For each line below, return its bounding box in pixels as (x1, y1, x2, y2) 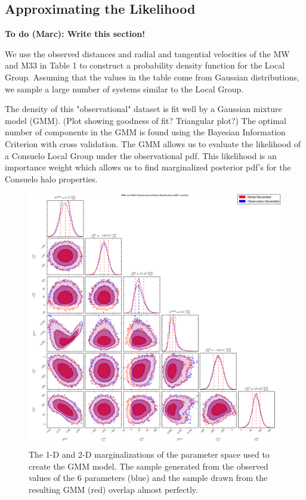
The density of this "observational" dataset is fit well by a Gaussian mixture (5, 103, 282, 115)
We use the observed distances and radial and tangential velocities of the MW (5, 47, 290, 60)
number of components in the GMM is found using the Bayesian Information (5, 126, 286, 138)
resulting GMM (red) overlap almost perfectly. (29, 483, 198, 495)
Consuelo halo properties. (5, 172, 98, 185)
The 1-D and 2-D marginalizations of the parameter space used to (29, 448, 270, 460)
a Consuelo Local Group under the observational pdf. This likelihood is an (5, 149, 277, 162)
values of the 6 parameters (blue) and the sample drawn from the (29, 471, 268, 484)
